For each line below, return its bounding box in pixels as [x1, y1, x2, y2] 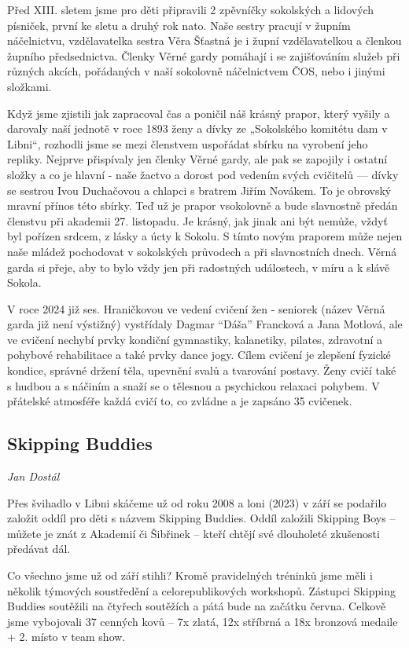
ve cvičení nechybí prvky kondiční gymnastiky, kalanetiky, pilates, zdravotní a [7, 331, 383, 347]
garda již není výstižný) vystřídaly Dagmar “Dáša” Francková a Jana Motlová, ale [7, 316, 403, 332]
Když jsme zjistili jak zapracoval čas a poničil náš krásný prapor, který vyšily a [7, 104, 390, 121]
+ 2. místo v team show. [7, 628, 126, 645]
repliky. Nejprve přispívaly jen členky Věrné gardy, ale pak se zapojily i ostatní [7, 151, 388, 167]
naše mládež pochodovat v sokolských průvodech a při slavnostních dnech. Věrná [7, 243, 397, 259]
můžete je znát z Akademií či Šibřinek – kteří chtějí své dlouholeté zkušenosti [7, 525, 380, 541]
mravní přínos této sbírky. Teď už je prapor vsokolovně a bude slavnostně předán [7, 197, 398, 214]
